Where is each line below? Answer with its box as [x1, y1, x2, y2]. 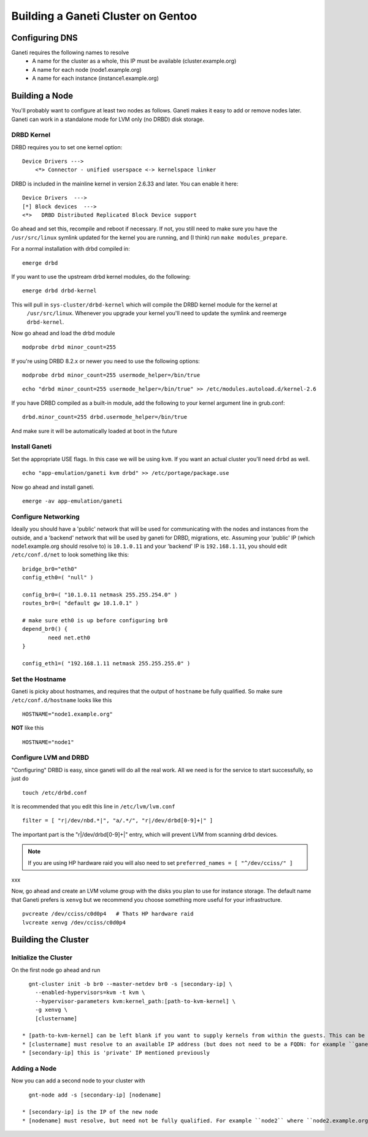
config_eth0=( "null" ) [22, 574, 94, 581]
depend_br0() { [22, 625, 68, 633]
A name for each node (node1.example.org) [32, 66, 142, 73]
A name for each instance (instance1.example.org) [32, 74, 159, 82]
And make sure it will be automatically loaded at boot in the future [11, 427, 178, 434]
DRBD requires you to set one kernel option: [11, 143, 123, 150]
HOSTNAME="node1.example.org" [22, 710, 113, 717]
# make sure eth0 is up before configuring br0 [22, 617, 168, 624]
